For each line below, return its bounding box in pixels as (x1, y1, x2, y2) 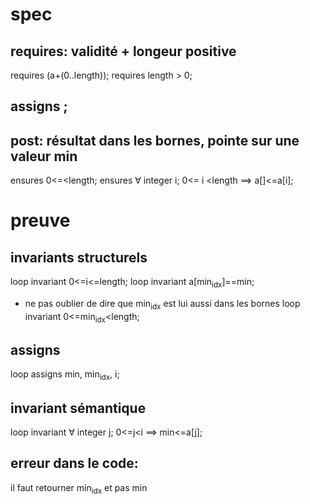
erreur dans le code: (10, 455, 139, 472)
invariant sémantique (10, 399, 147, 417)
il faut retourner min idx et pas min (10, 481, 148, 496)
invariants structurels (10, 249, 148, 266)
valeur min (10, 148, 78, 165)
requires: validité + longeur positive (10, 43, 237, 60)
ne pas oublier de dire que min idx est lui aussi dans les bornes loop (24, 298, 301, 312)
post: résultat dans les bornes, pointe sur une (10, 132, 300, 149)
